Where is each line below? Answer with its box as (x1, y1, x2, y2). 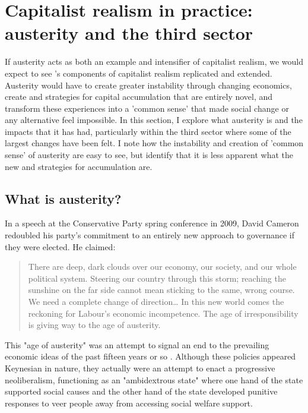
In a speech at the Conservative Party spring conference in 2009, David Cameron (5, 217, 299, 229)
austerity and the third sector (5, 21, 253, 45)
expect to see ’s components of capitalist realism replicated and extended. (5, 67, 272, 79)
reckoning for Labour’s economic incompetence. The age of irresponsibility (28, 307, 299, 319)
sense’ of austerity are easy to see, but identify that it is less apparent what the (5, 149, 294, 161)
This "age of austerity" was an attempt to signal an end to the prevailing (5, 338, 269, 351)
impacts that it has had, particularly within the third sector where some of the (5, 125, 291, 137)
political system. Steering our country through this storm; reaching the (28, 272, 286, 284)
